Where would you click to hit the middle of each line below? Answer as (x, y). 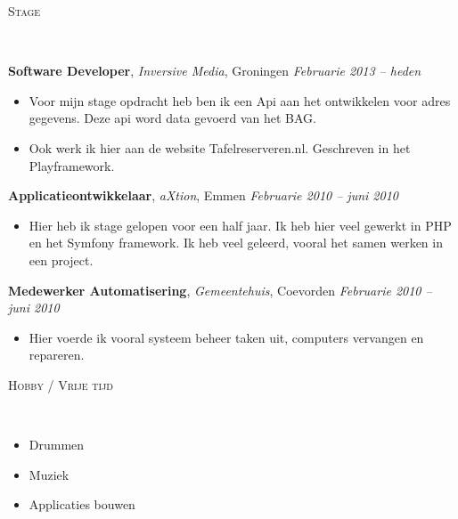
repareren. (57, 355)
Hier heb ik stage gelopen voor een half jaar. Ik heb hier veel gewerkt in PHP (240, 225)
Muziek (49, 474)
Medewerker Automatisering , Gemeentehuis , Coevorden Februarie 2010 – (220, 290)
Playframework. (72, 165)
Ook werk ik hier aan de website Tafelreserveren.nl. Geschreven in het (220, 147)
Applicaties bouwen (82, 504)
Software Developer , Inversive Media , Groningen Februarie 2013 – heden (215, 71)
